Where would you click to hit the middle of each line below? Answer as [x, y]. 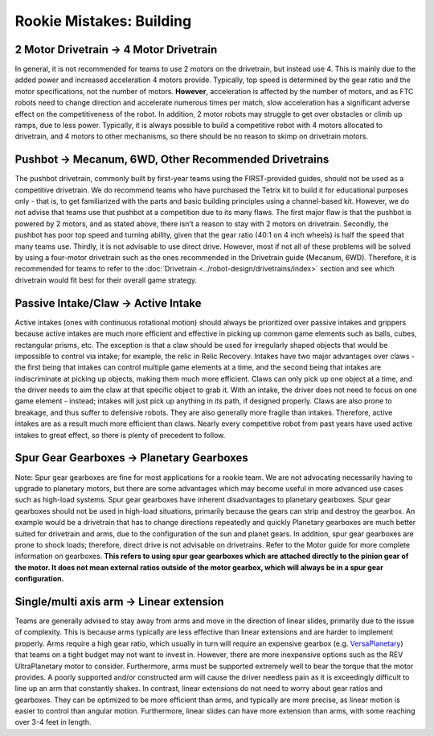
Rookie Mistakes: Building [103, 21]
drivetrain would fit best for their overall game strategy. [106, 280]
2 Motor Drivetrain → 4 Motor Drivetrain [116, 50]
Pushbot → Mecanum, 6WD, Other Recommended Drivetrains [172, 160]
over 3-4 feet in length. [53, 722]
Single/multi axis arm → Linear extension [119, 601]
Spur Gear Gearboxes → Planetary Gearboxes [131, 458]
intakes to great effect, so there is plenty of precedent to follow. [120, 435]
